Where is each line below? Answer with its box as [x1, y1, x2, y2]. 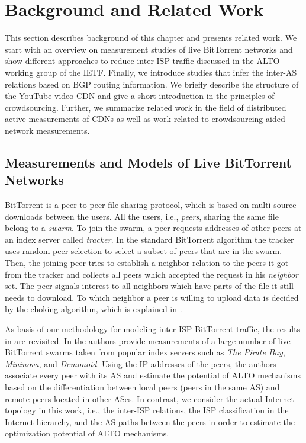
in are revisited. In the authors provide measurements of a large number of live [5, 334, 291, 346]
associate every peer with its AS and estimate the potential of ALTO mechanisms [5, 369, 301, 381]
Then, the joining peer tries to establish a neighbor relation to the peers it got [5, 256, 289, 269]
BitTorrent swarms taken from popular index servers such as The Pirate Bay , [5, 346, 285, 358]
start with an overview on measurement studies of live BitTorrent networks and [5, 43, 293, 55]
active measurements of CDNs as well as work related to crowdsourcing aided [5, 113, 285, 125]
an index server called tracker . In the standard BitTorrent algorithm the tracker [5, 233, 294, 245]
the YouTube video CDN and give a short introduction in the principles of [5, 89, 275, 102]
